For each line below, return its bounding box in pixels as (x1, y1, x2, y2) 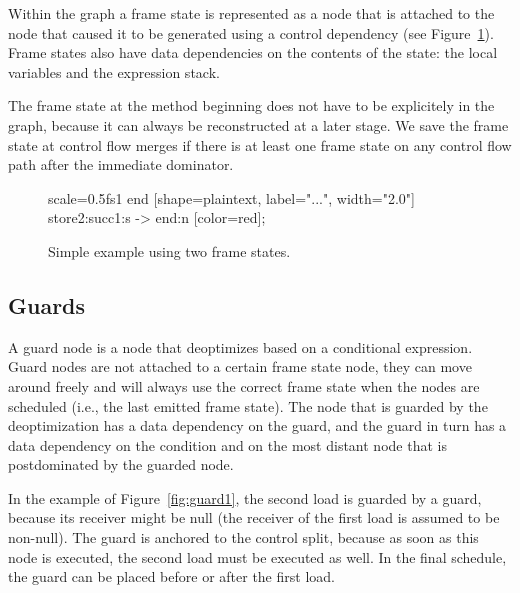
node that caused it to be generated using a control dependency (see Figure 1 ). (8, 22, 494, 43)
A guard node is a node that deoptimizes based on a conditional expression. (8, 336, 473, 357)
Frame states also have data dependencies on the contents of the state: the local (8, 42, 498, 63)
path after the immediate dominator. (8, 154, 234, 175)
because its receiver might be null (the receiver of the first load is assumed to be (8, 507, 500, 528)
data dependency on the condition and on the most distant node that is (8, 434, 447, 455)
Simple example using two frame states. (48, 240, 291, 261)
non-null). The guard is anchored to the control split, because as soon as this (8, 527, 479, 548)
